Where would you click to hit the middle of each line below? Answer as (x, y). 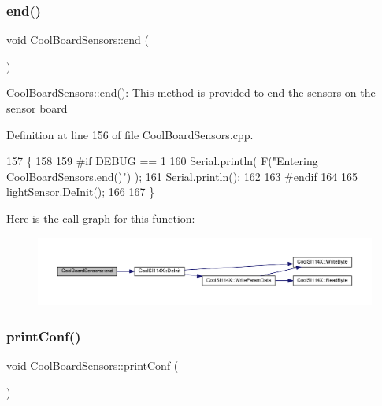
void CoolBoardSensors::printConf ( (93, 365)
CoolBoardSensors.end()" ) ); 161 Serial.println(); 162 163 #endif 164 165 (182, 176)
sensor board (37, 108)
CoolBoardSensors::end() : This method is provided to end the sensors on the (191, 92)
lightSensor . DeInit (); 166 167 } (81, 192)
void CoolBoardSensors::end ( (78, 40)
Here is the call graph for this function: (101, 218)
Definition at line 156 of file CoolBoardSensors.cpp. (130, 134)
